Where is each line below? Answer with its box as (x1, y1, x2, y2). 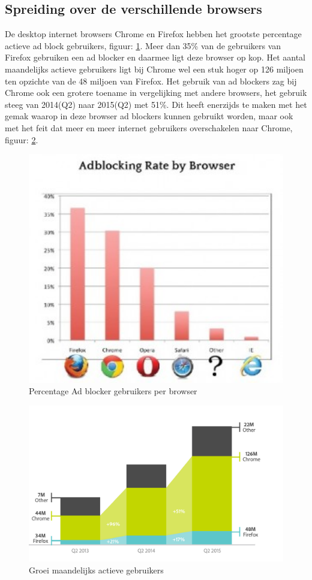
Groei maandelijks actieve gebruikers (29, 563, 164, 576)
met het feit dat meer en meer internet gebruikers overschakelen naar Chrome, (5, 121, 293, 134)
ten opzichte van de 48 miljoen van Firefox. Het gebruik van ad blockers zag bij (5, 74, 297, 87)
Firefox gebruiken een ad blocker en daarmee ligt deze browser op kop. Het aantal (5, 51, 305, 64)
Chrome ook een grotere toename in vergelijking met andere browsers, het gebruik (5, 86, 307, 99)
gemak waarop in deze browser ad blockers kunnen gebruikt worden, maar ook (5, 110, 293, 122)
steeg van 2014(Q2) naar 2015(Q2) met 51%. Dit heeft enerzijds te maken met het (5, 98, 307, 110)
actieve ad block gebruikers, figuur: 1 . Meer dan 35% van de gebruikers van (5, 39, 281, 52)
